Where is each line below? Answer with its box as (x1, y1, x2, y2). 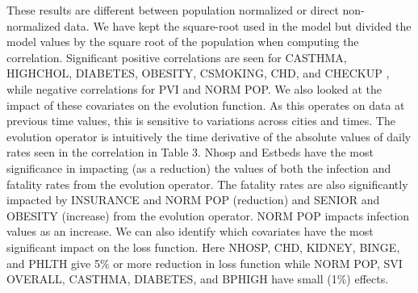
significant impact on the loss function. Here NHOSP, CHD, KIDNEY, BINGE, (6, 238, 400, 255)
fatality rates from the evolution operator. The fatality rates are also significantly (6, 175, 408, 192)
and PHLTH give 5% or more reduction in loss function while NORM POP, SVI (6, 254, 403, 271)
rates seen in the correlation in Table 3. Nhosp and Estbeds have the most (6, 144, 374, 161)
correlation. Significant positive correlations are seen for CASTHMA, (6, 48, 347, 65)
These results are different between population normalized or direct (6, 2, 339, 18)
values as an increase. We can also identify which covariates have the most (6, 223, 374, 240)
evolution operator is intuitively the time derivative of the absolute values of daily (6, 128, 412, 144)
